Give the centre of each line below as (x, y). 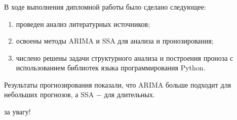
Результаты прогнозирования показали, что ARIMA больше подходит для (118, 84)
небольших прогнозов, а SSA (49, 94)
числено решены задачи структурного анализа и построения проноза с (125, 57)
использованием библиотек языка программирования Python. (111, 68)
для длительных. (129, 94)
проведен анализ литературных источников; (83, 24)
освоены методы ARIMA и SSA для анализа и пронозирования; (115, 41)
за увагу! (17, 112)
